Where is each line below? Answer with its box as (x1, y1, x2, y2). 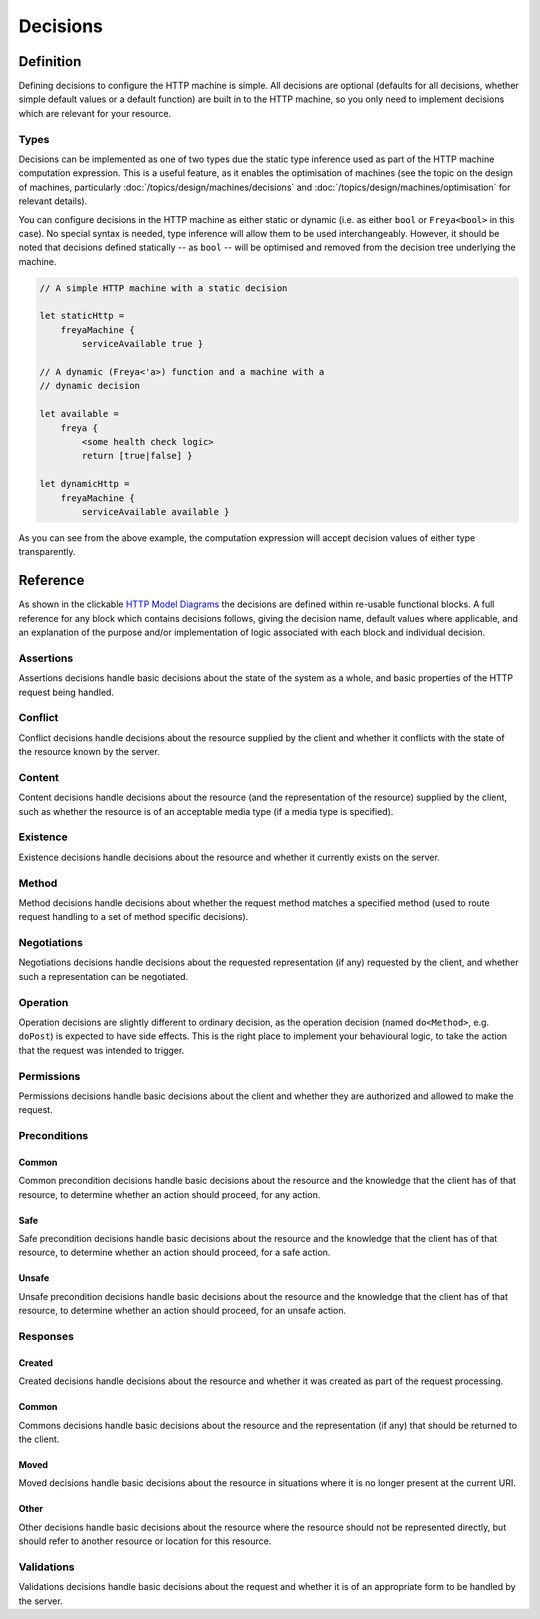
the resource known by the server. (18, 746, 160, 758)
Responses (18, 1329, 75, 1343)
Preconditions (18, 1129, 89, 1143)
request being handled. (18, 686, 115, 698)
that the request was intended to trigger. (18, 1044, 185, 1056)
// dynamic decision (39, 380, 140, 392)
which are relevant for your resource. (18, 107, 172, 119)
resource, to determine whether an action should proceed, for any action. (18, 1188, 321, 1200)
